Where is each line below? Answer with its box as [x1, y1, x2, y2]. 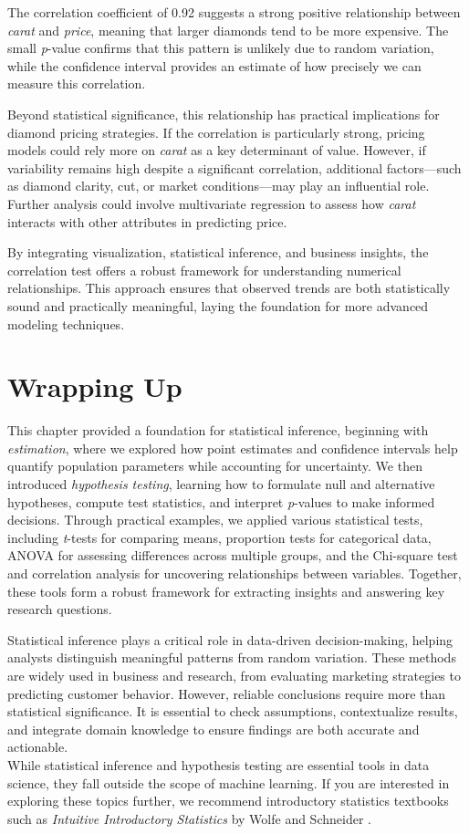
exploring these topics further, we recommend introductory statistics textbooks [7, 791, 449, 810]
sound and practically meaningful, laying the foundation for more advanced [7, 296, 429, 315]
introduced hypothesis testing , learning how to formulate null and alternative [7, 474, 435, 493]
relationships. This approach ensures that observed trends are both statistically [7, 278, 451, 297]
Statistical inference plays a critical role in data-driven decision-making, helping [7, 630, 453, 649]
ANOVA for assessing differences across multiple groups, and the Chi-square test [7, 546, 458, 565]
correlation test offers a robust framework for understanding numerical [7, 260, 401, 279]
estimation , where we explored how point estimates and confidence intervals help [7, 438, 458, 457]
